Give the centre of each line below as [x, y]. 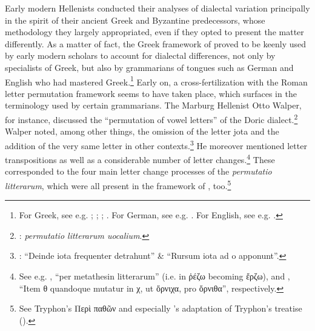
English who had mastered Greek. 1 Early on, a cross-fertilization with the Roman [156, 81]
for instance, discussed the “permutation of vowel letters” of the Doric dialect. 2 [151, 119]
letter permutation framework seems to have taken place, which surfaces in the [151, 93]
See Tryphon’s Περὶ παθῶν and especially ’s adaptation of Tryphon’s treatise [161, 308]
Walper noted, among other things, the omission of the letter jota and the [142, 131]
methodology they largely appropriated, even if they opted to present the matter [154, 32]
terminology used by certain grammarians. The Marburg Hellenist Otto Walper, [153, 105]
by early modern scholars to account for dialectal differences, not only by [140, 55]
